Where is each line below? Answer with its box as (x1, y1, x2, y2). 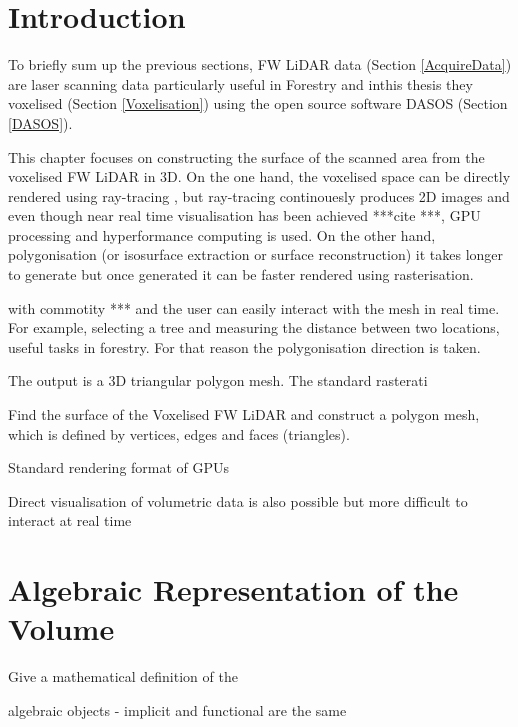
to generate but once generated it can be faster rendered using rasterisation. (8, 264, 474, 285)
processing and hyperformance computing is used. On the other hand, (8, 224, 436, 245)
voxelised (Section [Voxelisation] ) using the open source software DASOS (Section (8, 93, 508, 114)
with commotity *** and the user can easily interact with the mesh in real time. (8, 297, 500, 318)
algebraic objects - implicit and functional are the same (8, 699, 347, 720)
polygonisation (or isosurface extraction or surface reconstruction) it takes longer (8, 244, 504, 265)
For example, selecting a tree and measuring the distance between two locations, (8, 317, 500, 338)
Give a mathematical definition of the (8, 666, 238, 687)
